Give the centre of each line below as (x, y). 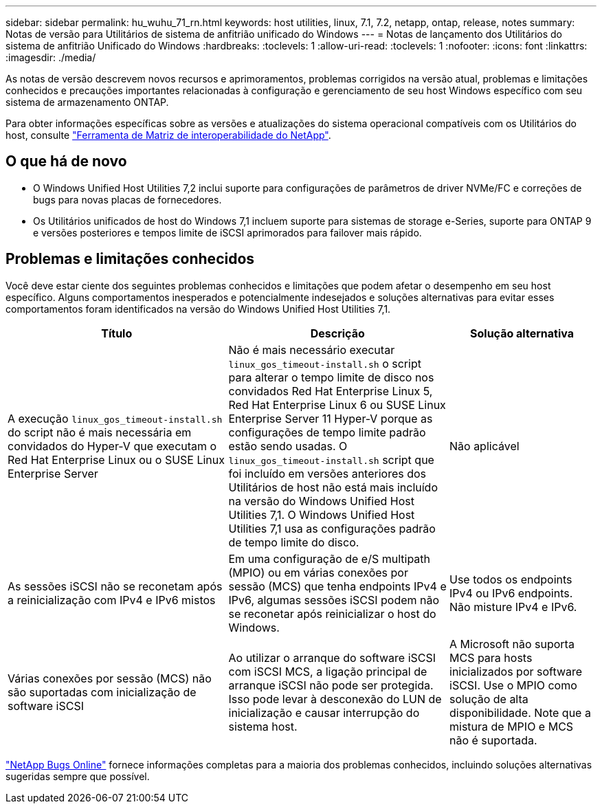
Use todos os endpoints (511, 579)
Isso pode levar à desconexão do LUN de (335, 699)
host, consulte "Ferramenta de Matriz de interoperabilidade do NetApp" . (168, 135)
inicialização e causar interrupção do (324, 712)
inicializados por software (516, 671)
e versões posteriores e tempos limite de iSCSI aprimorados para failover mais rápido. (227, 232)
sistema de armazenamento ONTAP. (87, 102)
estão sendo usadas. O (288, 446)
